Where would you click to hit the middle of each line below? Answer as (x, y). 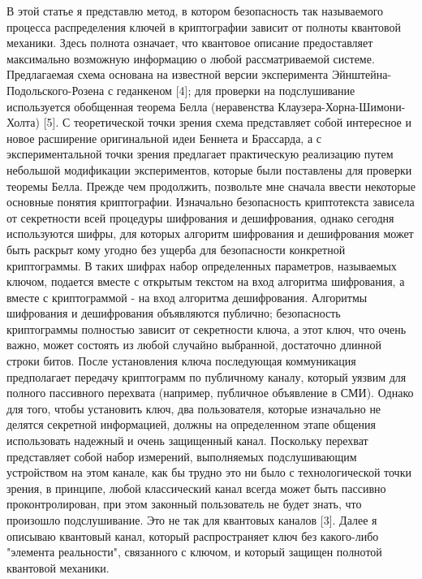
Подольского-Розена (56, 90)
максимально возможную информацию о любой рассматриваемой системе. (191, 58)
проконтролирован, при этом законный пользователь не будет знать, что (184, 504)
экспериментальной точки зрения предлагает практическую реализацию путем (200, 154)
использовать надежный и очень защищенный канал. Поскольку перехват (187, 441)
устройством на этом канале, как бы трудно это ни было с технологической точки (209, 472)
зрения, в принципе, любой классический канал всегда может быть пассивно (196, 488)
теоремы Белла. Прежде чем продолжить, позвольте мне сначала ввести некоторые (211, 186)
